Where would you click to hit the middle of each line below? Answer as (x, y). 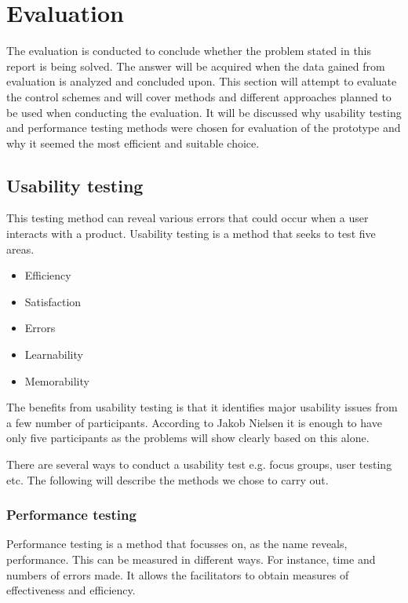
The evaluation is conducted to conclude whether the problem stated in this (189, 51)
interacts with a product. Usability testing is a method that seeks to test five (191, 234)
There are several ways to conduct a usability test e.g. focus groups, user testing (199, 464)
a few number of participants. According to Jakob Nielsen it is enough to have (194, 422)
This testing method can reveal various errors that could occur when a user (188, 218)
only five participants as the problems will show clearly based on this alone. (188, 438)
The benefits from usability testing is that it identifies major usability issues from (202, 407)
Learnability (54, 354)
